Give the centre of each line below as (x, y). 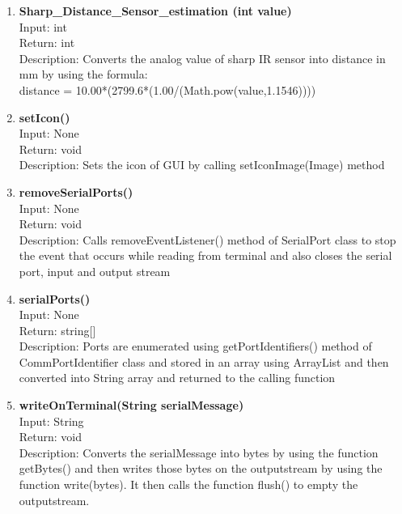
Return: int (47, 42)
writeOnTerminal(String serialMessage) (131, 405)
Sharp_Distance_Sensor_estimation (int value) (155, 11)
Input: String (51, 421)
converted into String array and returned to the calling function (177, 378)
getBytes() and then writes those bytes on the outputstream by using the (201, 468)
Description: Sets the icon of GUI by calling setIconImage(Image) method (202, 165)
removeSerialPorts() (76, 191)
